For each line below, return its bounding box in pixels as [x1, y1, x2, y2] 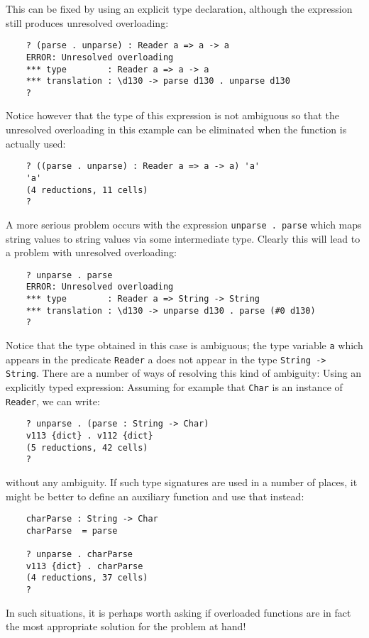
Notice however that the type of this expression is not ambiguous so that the [6, 108, 339, 123]
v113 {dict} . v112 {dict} [26, 430, 153, 441]
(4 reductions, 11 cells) [26, 185, 148, 195]
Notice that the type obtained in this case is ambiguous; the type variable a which [6, 338, 363, 352]
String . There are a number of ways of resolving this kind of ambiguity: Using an [6, 365, 362, 380]
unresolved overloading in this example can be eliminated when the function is [6, 122, 347, 137]
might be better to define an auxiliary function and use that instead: [6, 488, 304, 503]
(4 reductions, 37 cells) [26, 573, 148, 583]
